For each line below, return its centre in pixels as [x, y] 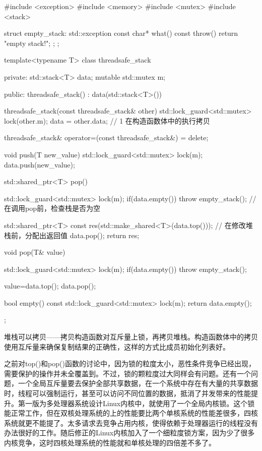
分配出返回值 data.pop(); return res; [82, 235]
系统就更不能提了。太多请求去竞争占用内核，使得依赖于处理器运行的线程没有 [131, 422]
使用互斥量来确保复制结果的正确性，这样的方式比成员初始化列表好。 [117, 346]
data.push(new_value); [40, 164]
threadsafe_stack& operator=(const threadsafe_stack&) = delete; [106, 137]
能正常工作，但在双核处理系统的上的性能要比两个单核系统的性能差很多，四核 [131, 413]
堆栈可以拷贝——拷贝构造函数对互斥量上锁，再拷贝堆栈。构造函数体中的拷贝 [131, 337]
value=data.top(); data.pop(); [50, 286]
